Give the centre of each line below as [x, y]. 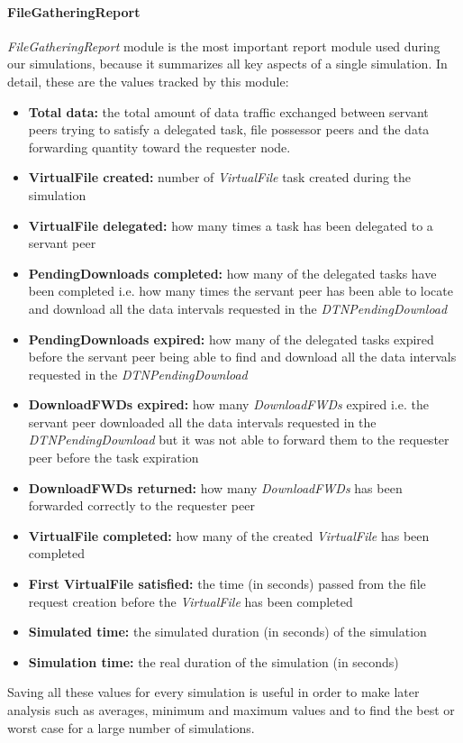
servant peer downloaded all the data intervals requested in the [202, 422]
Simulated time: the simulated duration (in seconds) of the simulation [227, 632]
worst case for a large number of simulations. [131, 727]
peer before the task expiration [113, 458]
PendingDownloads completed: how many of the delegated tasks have [232, 273]
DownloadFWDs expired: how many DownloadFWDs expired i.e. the [228, 404]
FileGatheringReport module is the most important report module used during [224, 46]
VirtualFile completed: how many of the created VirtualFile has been [229, 535]
